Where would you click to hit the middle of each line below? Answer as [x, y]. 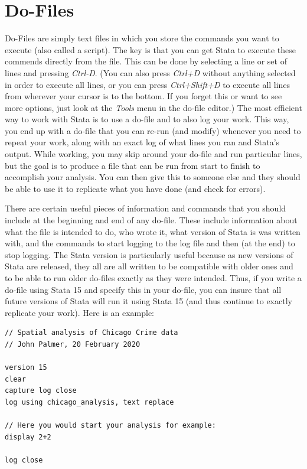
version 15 [26, 368]
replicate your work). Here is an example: [79, 312]
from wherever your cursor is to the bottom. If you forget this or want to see [143, 96]
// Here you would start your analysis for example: [110, 426]
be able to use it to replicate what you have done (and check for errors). [135, 188]
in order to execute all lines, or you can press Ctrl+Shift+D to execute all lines [148, 84]
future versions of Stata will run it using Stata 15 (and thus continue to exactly [148, 301]
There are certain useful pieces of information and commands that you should [146, 208]
